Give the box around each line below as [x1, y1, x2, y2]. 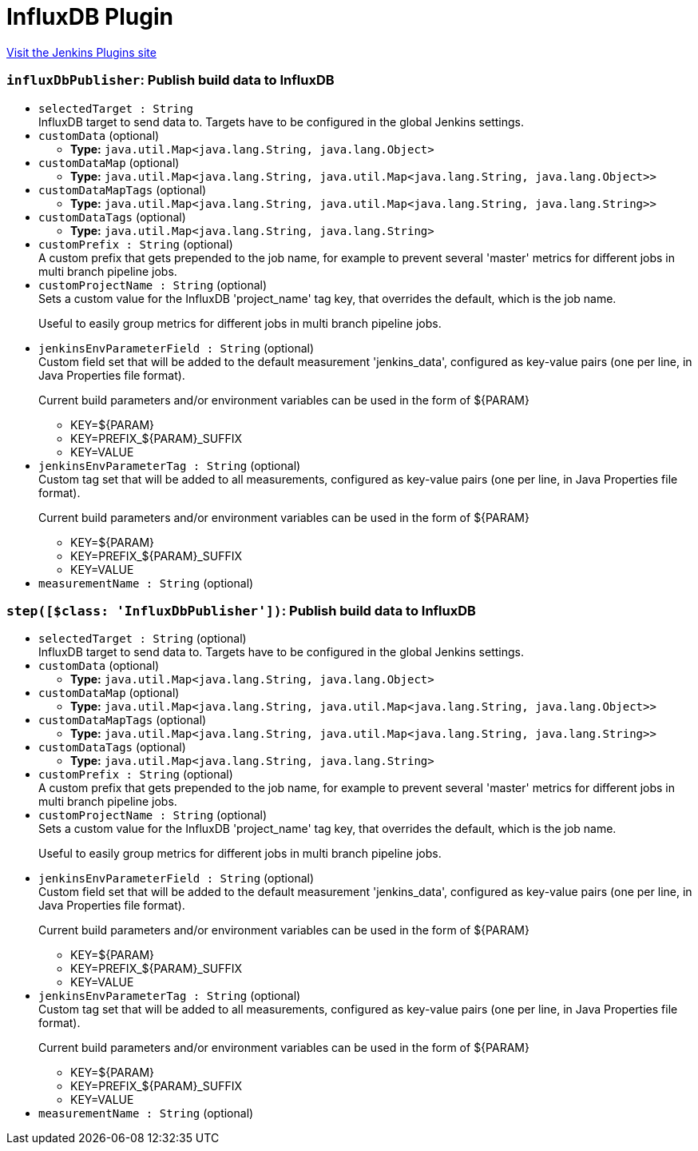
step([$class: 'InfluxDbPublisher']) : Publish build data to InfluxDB [6, 602, 476, 619]
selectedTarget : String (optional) [38, 631, 247, 646]
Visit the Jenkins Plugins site [6, 45, 157, 59]
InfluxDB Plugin [6, 3, 173, 30]
